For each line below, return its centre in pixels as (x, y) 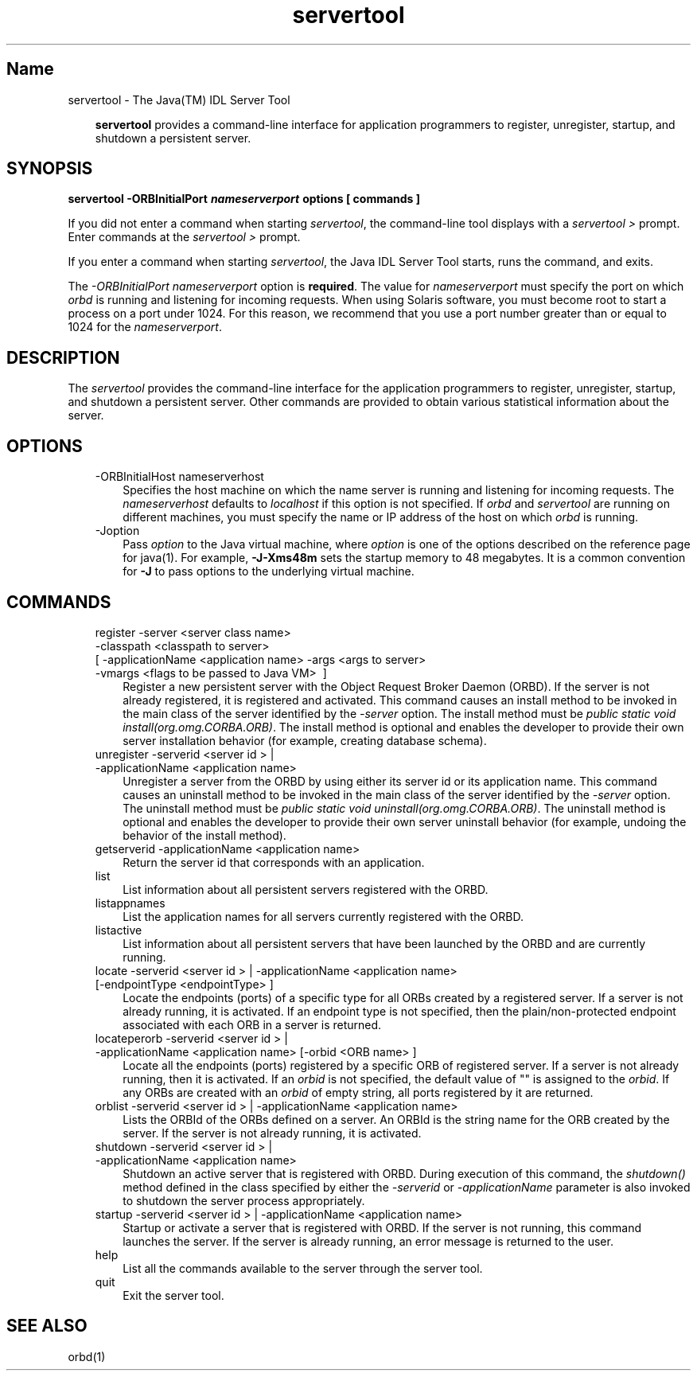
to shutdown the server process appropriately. (244, 1200)
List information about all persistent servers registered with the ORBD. (306, 889)
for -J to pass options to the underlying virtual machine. (269, 571)
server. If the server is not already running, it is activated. (272, 1133)
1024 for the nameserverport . (145, 327)
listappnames (130, 903)
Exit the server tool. (173, 1295)
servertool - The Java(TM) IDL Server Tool (179, 99)
